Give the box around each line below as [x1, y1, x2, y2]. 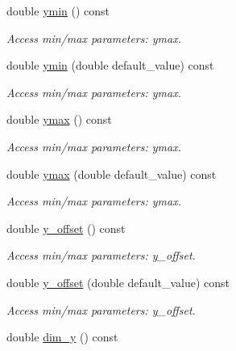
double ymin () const [6, 2, 110, 19]
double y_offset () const [6, 219, 126, 236]
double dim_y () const [6, 328, 118, 345]
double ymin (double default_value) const [6, 57, 214, 74]
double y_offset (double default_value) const [6, 273, 230, 290]
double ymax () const [6, 111, 112, 128]
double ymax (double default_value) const [6, 165, 217, 182]
